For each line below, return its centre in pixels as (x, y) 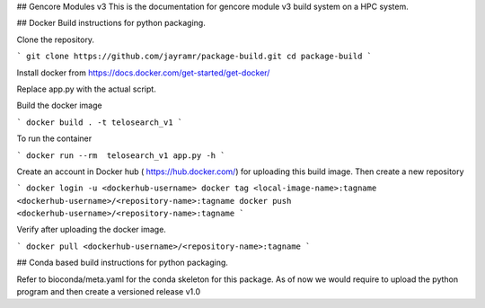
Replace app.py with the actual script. (86, 89)
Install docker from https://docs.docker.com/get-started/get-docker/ (143, 73)
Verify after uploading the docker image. (91, 230)
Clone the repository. (55, 40)
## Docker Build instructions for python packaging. (111, 23)
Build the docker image (59, 106)
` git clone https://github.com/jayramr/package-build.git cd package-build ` (194, 57)
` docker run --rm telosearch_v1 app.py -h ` (121, 155)
